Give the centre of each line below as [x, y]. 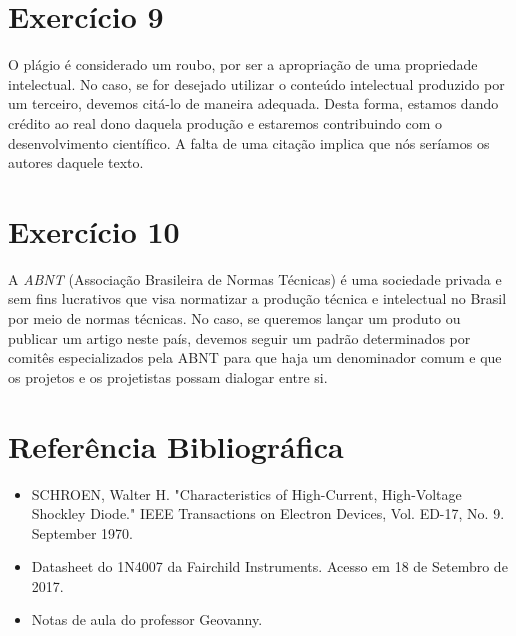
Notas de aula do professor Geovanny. [147, 619]
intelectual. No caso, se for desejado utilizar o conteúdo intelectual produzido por [256, 83]
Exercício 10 [94, 230]
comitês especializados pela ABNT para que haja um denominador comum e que [255, 357]
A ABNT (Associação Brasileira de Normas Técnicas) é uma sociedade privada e [255, 278]
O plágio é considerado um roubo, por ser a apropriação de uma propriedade [243, 64]
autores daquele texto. [76, 162]
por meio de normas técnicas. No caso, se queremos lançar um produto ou [234, 318]
